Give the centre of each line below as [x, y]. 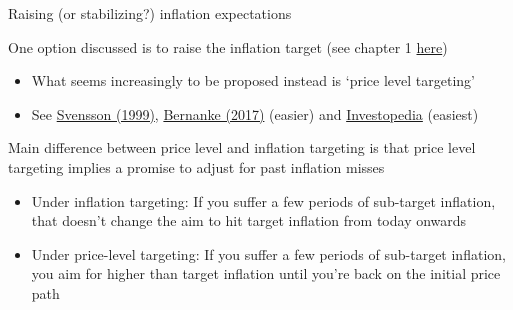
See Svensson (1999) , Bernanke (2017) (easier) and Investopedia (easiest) [255, 113]
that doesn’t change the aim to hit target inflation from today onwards [249, 220]
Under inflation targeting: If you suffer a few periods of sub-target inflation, [263, 200]
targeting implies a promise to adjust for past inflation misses [196, 166]
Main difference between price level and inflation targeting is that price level [242, 147]
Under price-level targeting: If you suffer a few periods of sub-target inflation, [268, 253]
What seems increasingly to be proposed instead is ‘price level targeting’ [253, 80]
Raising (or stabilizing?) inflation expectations [150, 13]
